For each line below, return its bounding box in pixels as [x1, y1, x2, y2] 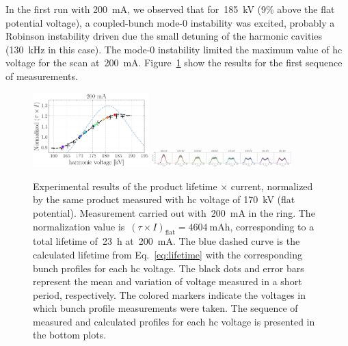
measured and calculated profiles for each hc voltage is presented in [33, 314, 315, 328]
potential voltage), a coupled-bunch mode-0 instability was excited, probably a [5, 15, 335, 29]
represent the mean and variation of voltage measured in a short [33, 274, 302, 289]
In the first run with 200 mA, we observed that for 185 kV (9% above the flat [5, 2, 335, 16]
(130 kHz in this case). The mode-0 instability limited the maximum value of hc [5, 42, 343, 56]
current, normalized [230, 178, 313, 193]
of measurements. [5, 68, 78, 83]
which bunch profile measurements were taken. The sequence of [33, 301, 298, 315]
